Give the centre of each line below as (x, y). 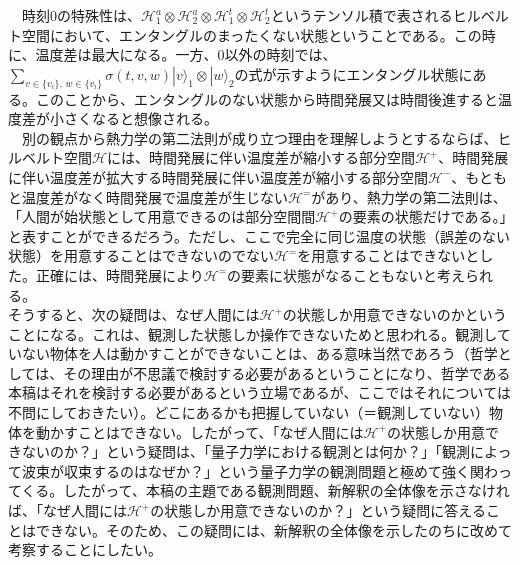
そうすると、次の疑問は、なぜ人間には (134, 314)
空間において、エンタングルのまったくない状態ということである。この (251, 34)
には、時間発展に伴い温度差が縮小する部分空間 (260, 157)
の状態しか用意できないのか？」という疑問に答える (318, 510)
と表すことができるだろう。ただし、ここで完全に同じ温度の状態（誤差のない (259, 235)
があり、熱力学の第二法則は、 (409, 196)
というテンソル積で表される (361, 15)
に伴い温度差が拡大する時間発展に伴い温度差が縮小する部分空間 (218, 176)
